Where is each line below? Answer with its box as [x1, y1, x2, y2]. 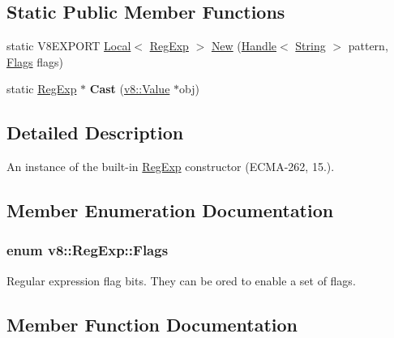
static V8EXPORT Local [6, 37, 131, 54]
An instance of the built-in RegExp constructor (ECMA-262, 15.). [6, 158, 335, 175]
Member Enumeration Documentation [6, 198, 334, 223]
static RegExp [6, 80, 77, 97]
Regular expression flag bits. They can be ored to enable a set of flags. [6, 272, 356, 289]
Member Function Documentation [6, 311, 298, 336]
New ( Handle [211, 37, 276, 54]
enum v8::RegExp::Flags [6, 240, 169, 260]
